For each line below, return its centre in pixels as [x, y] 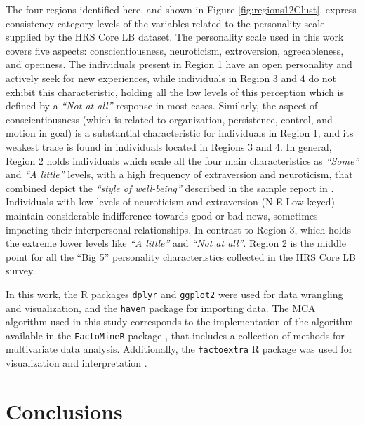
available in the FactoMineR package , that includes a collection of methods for [175, 335]
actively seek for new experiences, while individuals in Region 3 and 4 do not [171, 77]
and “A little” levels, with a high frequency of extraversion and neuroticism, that [179, 174]
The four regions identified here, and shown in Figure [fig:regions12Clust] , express [181, 9]
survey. [21, 270]
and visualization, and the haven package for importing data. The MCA [161, 308]
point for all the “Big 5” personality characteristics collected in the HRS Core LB [181, 256]
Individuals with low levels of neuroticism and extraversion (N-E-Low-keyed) [171, 202]
